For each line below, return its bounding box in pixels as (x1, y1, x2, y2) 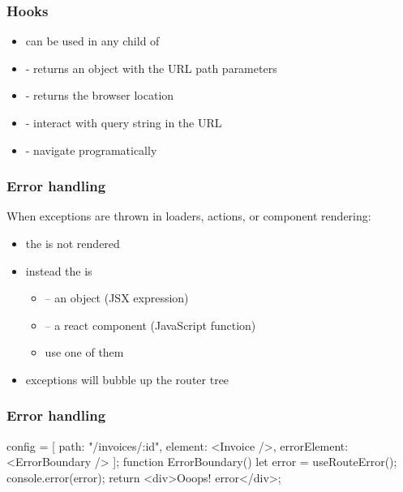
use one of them (45, 344, 124, 361)
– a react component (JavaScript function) (45, 316, 256, 333)
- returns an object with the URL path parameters (25, 59, 277, 76)
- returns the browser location (25, 87, 174, 104)
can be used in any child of (25, 32, 160, 49)
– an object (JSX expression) (45, 289, 189, 306)
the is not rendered (25, 235, 120, 251)
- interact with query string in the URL (25, 114, 222, 130)
